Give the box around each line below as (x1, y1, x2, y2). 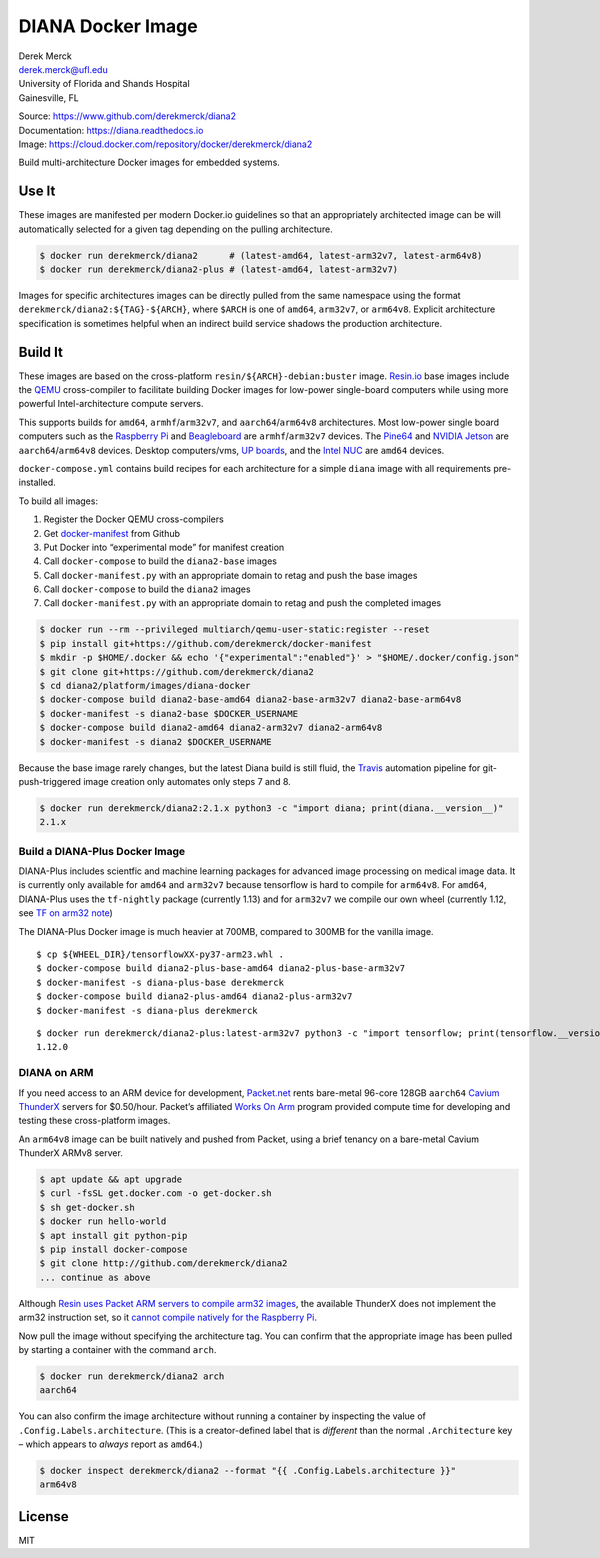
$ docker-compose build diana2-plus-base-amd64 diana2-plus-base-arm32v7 (36, 963, 406, 974)
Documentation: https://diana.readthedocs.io (18, 124, 204, 136)
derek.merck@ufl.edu (18, 63, 109, 75)
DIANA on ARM (18, 1066, 94, 1080)
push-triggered (18, 775, 82, 787)
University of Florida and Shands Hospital (18, 78, 190, 90)
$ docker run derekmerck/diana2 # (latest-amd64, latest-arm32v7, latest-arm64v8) (39, 250, 483, 261)
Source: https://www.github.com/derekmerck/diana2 (18, 110, 237, 122)
